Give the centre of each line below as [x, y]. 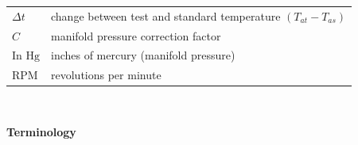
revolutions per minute [106, 75]
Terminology [41, 131]
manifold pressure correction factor [136, 35]
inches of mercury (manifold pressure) [143, 55]
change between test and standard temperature [166, 15]
